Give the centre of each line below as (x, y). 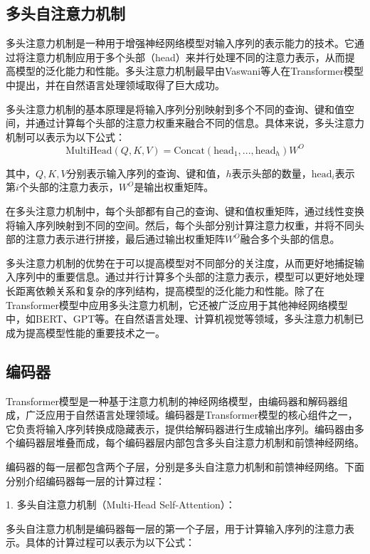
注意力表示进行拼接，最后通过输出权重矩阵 (125, 239)
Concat (189, 151)
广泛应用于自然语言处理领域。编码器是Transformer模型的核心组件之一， (191, 415)
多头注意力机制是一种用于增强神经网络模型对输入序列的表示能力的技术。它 (180, 43)
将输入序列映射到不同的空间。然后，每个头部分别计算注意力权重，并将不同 (180, 225)
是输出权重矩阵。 (174, 187)
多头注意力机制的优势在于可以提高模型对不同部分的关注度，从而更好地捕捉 (180, 262)
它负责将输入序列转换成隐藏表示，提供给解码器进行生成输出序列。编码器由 (180, 428)
